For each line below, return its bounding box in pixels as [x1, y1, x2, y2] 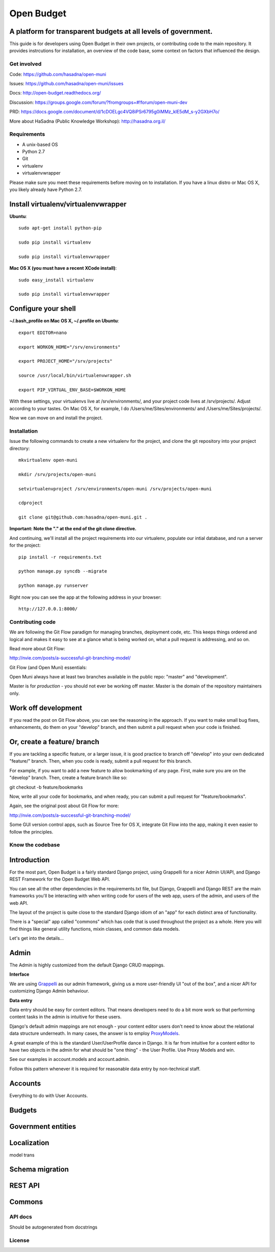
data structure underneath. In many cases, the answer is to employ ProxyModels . [9, 1030, 180, 1036]
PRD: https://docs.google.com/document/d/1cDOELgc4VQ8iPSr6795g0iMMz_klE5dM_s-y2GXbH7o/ [9, 109, 220, 115]
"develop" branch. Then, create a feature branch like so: [9, 774, 127, 781]
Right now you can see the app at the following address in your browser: [9, 594, 161, 600]
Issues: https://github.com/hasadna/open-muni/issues [9, 80, 124, 86]
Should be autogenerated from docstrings [9, 1224, 98, 1230]
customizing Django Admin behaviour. [9, 988, 89, 994]
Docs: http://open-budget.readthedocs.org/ [9, 90, 101, 96]
